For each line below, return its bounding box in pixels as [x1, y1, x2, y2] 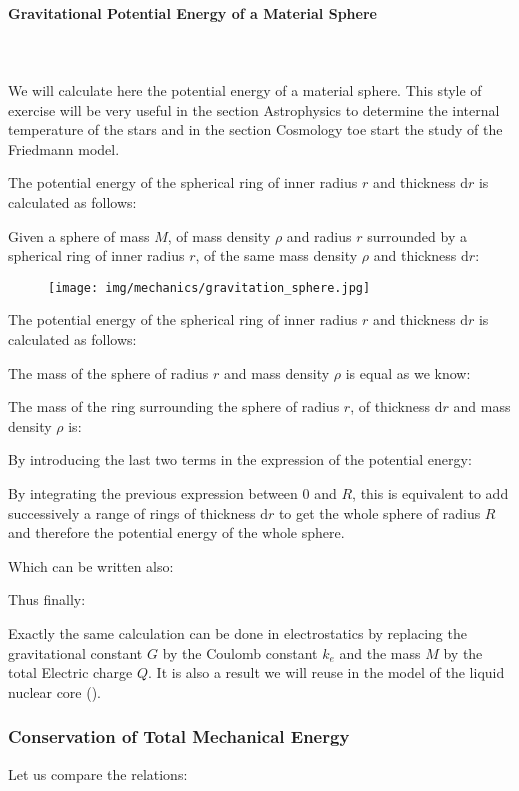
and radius [286, 225, 352, 246]
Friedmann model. [8, 138, 120, 159]
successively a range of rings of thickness [8, 502, 256, 523]
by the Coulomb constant [162, 642, 318, 663]
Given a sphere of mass [8, 225, 150, 246]
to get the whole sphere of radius [278, 502, 481, 523]
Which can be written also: [8, 555, 174, 576]
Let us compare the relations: [8, 763, 188, 784]
